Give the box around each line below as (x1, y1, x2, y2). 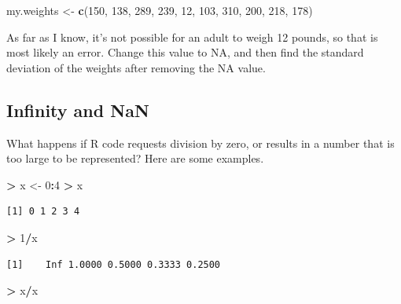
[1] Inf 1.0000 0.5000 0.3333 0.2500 (6, 258, 221, 270)
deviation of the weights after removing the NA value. (6, 59, 266, 75)
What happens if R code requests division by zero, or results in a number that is (6, 134, 395, 151)
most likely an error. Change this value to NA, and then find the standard (6, 44, 364, 60)
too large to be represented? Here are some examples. (6, 150, 264, 167)
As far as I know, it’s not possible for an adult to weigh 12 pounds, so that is (6, 28, 378, 45)
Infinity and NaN (6, 97, 149, 122)
